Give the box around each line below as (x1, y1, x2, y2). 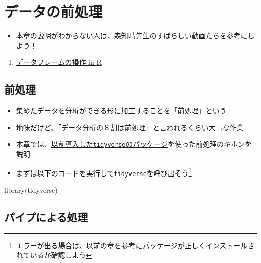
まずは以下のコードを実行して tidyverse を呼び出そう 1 (16, 166, 192, 178)
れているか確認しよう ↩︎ (16, 250, 92, 260)
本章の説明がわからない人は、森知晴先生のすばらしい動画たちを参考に (16, 30, 248, 41)
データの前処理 (4, 1, 103, 22)
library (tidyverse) (4, 184, 58, 195)
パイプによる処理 (4, 209, 88, 224)
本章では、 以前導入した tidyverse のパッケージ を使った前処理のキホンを (16, 139, 252, 149)
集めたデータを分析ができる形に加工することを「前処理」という (16, 105, 227, 116)
